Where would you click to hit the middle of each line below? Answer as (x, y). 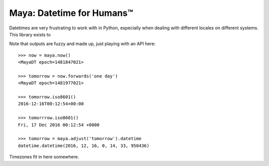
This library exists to (30, 34)
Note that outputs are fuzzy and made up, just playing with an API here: (82, 44)
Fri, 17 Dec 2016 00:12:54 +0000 (59, 125)
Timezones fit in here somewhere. (44, 157)
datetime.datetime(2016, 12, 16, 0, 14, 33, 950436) (84, 146)
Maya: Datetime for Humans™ (71, 13)
